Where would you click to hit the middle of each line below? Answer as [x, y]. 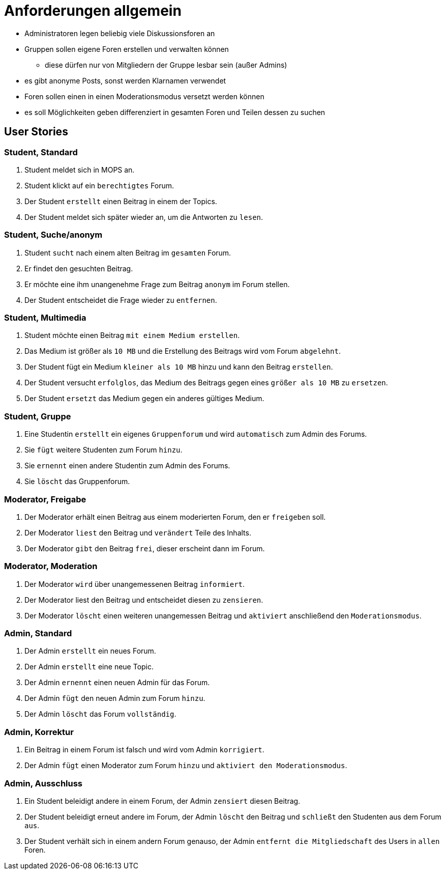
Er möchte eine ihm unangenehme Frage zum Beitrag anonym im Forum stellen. [157, 284]
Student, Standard [41, 152]
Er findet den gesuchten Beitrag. [79, 268]
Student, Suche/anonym [53, 235]
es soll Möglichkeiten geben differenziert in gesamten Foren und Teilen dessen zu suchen [175, 112]
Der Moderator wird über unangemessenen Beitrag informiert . [135, 584]
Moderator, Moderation [51, 566]
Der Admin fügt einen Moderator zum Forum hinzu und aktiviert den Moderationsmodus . [186, 766]
